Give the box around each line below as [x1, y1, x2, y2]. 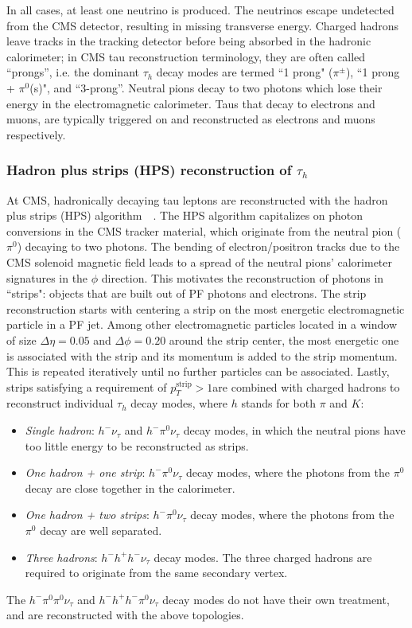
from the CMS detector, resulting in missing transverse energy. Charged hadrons [6, 17, 399, 33]
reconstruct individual [6, 395, 114, 412]
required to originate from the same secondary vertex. [25, 564, 288, 581]
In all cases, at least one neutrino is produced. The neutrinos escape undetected [6, 2, 395, 18]
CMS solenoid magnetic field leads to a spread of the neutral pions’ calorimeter [6, 253, 393, 270]
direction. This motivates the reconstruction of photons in [101, 269, 384, 286]
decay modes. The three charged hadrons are [154, 548, 372, 565]
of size [6, 331, 37, 348]
